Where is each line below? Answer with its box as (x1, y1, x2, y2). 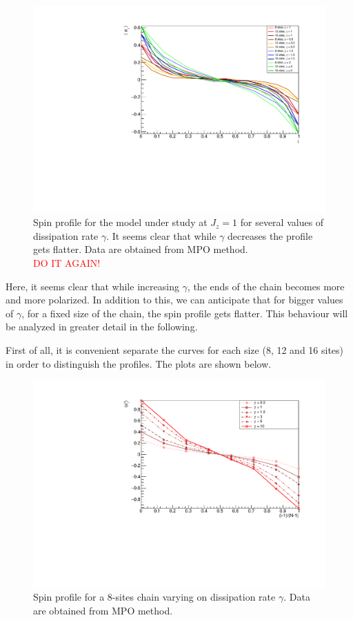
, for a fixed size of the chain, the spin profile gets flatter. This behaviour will (21, 306, 348, 320)
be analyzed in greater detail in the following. (6, 319, 198, 334)
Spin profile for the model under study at (33, 215, 208, 229)
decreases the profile (228, 228, 313, 243)
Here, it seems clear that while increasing (6, 279, 179, 293)
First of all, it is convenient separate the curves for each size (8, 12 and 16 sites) (6, 343, 344, 357)
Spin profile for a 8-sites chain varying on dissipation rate (33, 590, 276, 604)
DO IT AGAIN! (33, 256, 101, 270)
